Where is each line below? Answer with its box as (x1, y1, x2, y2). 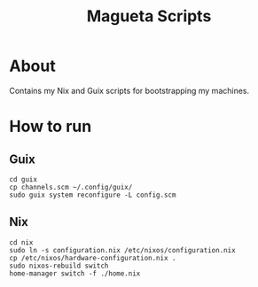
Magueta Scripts (86, 6, 212, 27)
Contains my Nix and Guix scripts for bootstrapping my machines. (9, 85, 250, 96)
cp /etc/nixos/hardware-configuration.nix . (9, 253, 176, 262)
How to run (9, 117, 92, 136)
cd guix (9, 175, 38, 183)
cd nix (9, 237, 34, 247)
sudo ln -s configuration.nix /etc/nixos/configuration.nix (9, 245, 237, 254)
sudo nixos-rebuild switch (9, 261, 109, 270)
